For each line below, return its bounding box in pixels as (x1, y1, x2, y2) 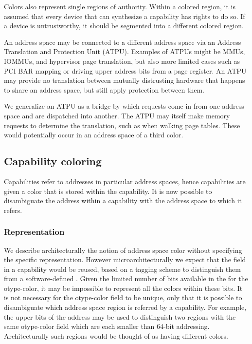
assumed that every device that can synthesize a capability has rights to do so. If (4, 11, 245, 21)
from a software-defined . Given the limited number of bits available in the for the (4, 273, 248, 284)
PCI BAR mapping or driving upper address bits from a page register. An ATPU (4, 65, 247, 76)
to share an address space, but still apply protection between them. (4, 84, 204, 95)
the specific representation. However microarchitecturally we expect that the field (4, 254, 246, 265)
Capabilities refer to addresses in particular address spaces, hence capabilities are (4, 176, 246, 186)
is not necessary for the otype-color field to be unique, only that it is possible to (4, 292, 242, 303)
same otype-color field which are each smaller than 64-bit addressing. (4, 321, 210, 331)
